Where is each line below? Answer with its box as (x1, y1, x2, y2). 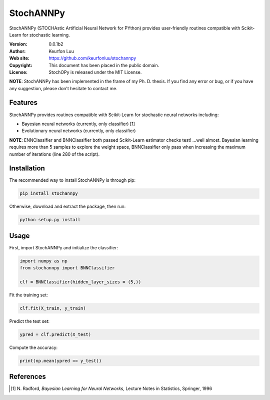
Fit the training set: (9, 292, 48, 298)
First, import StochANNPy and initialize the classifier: (9, 244, 118, 250)
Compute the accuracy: (9, 344, 58, 350)
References (9, 372, 46, 381)
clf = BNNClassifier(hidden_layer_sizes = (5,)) (19, 279, 141, 285)
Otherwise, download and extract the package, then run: (9, 203, 126, 210)
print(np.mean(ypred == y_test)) (19, 358, 102, 363)
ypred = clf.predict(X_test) (19, 331, 91, 337)
